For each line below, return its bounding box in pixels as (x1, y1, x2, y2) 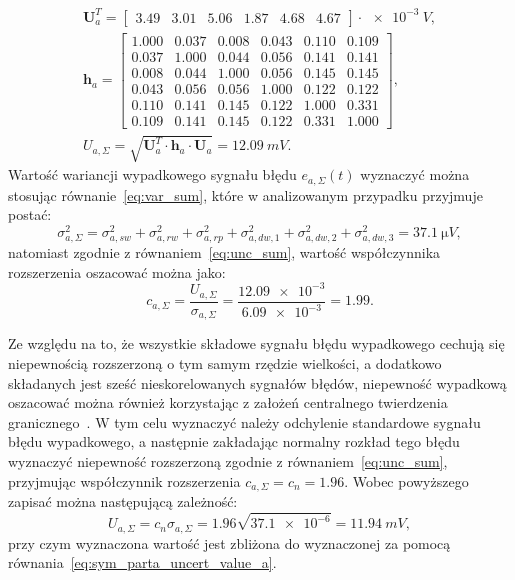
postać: (8, 204, 52, 225)
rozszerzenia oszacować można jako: (8, 261, 226, 282)
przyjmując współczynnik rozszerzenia (8, 470, 241, 491)
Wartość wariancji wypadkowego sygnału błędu (8, 164, 297, 185)
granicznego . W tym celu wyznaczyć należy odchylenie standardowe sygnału (8, 411, 481, 432)
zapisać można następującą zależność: (8, 491, 238, 512)
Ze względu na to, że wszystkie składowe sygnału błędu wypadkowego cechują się (8, 333, 505, 354)
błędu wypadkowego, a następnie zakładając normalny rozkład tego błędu (8, 431, 460, 452)
